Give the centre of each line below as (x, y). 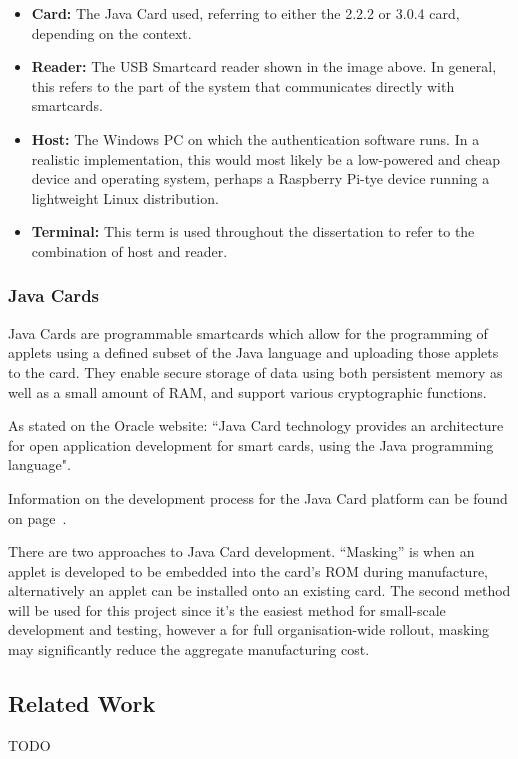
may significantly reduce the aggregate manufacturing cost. (189, 649)
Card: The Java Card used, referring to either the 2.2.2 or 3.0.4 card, (245, 13)
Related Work (82, 703)
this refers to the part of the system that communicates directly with (243, 85)
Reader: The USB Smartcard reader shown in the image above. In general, (264, 66)
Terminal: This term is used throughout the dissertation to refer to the (253, 231)
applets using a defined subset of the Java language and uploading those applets (253, 352)
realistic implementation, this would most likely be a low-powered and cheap (265, 158)
